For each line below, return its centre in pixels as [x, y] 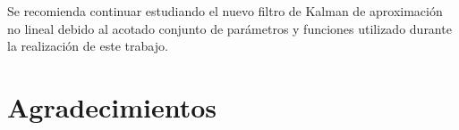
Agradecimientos [112, 106]
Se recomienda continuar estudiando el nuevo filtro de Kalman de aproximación [225, 11]
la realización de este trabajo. [88, 46]
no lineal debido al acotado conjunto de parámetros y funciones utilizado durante [229, 28]
